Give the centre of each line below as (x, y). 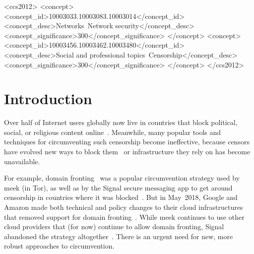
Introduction (48, 98)
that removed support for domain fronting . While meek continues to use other (124, 217)
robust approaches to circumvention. (59, 246)
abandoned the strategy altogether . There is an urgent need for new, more (119, 236)
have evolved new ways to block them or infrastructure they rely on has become (127, 152)
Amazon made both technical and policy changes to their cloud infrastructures (124, 207)
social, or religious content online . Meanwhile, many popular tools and (113, 132)
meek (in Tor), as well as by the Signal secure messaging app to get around (118, 187)
